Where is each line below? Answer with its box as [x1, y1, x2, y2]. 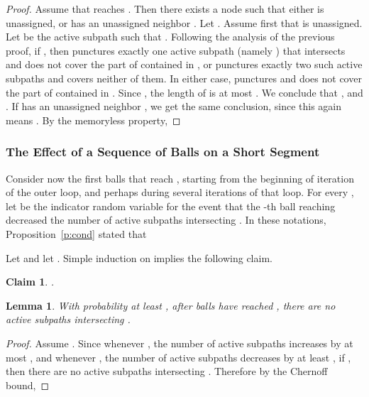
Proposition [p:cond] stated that [6, 226, 147, 241]
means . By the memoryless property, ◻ [6, 112, 181, 127]
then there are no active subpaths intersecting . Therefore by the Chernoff [6, 364, 328, 379]
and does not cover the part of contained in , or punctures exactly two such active [6, 57, 363, 72]
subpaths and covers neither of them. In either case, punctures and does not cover [6, 70, 362, 85]
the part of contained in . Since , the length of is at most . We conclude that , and [6, 85, 363, 99]
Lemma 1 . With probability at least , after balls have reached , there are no [6, 298, 336, 312]
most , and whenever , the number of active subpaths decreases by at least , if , [6, 349, 351, 364]
